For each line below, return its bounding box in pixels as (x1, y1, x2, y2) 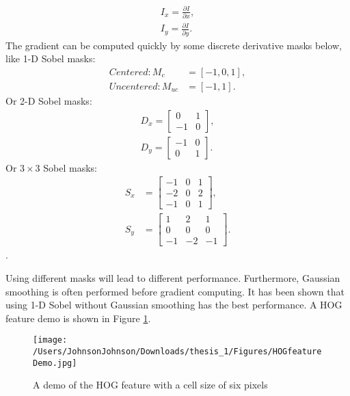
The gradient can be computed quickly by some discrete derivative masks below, (5, 38, 342, 52)
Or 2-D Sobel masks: (5, 93, 92, 107)
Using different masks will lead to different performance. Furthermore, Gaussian (5, 271, 340, 285)
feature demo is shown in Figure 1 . (5, 311, 151, 325)
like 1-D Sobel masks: (5, 51, 96, 66)
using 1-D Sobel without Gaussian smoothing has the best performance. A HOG (5, 298, 342, 312)
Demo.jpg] (33, 358, 77, 368)
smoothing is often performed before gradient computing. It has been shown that (5, 284, 345, 298)
